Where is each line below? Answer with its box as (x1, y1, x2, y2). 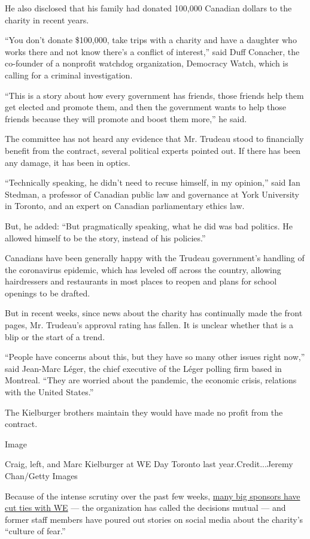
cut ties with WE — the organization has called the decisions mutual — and (5, 501, 286, 514)
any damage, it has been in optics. (5, 156, 130, 168)
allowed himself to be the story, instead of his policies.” (5, 231, 206, 244)
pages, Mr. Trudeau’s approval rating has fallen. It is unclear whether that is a (5, 319, 294, 331)
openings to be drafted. (5, 286, 90, 299)
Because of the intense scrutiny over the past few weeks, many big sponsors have (5, 489, 300, 502)
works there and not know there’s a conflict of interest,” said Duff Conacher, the (5, 45, 300, 57)
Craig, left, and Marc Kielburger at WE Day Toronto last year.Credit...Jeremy (5, 458, 293, 470)
